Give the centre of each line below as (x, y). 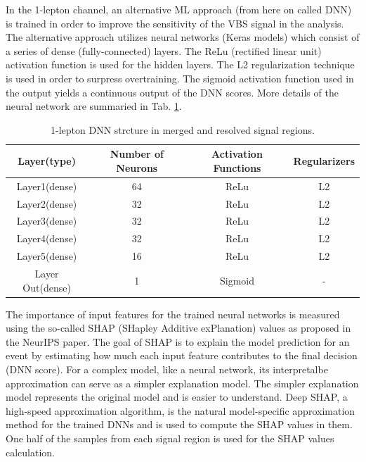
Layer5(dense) (47, 256)
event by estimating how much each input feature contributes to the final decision (182, 355)
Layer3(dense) (47, 221)
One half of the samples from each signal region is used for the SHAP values (170, 438)
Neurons (137, 167)
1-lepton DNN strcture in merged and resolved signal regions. (183, 129)
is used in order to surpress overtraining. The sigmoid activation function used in (180, 78)
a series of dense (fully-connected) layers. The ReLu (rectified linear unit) (164, 50)
